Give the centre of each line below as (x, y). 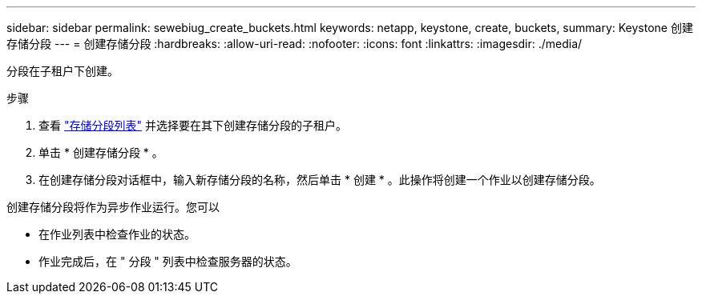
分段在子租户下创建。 (63, 71)
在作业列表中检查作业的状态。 (117, 234)
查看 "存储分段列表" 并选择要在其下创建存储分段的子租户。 (193, 125)
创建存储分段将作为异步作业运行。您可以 (113, 207)
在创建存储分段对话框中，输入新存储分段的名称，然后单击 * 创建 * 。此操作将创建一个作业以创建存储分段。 (320, 180)
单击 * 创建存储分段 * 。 (101, 152)
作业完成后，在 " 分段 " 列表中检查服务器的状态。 (168, 261)
